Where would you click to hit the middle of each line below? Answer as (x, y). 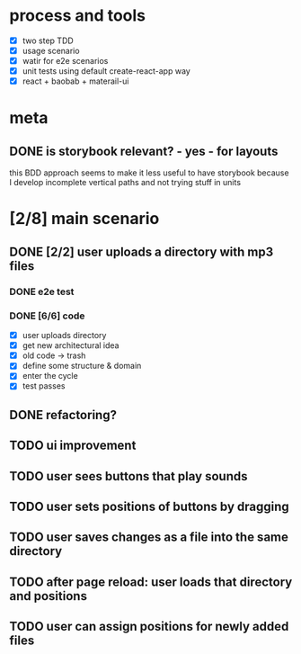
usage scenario (51, 51)
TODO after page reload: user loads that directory (151, 582)
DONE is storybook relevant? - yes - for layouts (144, 151)
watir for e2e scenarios (65, 61)
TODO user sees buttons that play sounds (129, 476)
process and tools (78, 16)
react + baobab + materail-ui (75, 81)
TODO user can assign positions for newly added (149, 627)
